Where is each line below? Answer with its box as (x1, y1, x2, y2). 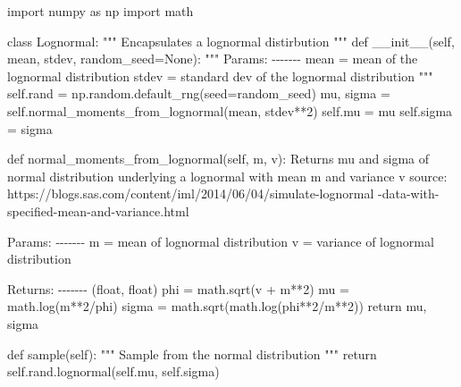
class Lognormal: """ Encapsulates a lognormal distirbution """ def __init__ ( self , (7, 31, 455, 50)
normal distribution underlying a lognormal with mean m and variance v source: (7, 166, 448, 185)
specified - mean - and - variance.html (7, 201, 189, 220)
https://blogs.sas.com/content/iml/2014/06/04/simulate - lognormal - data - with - (7, 184, 440, 203)
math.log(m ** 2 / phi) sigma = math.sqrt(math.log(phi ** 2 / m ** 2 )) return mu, (7, 297, 427, 315)
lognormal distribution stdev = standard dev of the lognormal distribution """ (7, 66, 433, 85)
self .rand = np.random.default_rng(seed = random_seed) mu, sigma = (7, 84, 390, 103)
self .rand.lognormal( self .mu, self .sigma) (7, 362, 220, 381)
